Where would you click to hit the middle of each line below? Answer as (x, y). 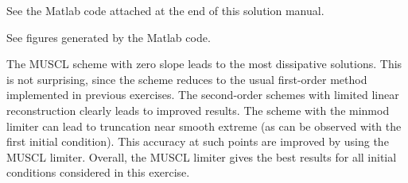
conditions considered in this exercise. (98, 172)
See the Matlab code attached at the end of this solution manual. (165, 10)
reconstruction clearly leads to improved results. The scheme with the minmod (198, 110)
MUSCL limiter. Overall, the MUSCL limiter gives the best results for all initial (202, 156)
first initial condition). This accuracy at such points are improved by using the (198, 141)
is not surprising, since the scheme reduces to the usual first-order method (187, 79)
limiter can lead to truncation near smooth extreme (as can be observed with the (204, 126)
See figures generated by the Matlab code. (109, 37)
